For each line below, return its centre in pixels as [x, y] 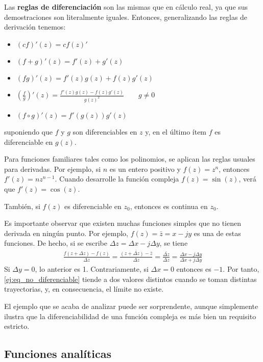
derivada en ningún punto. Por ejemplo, [66, 233]
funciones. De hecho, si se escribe [56, 243]
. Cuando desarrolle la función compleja [117, 179]
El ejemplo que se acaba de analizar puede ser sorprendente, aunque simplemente [131, 306]
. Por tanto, [241, 269]
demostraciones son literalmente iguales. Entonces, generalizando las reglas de [126, 17]
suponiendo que [28, 132]
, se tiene [174, 243]
